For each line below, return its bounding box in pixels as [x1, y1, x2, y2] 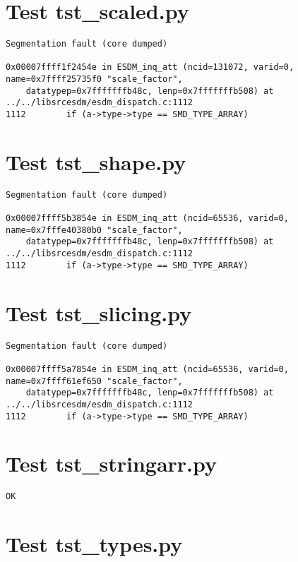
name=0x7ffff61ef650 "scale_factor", [6, 376, 183, 386]
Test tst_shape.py [6, 147, 186, 176]
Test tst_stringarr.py [6, 449, 217, 478]
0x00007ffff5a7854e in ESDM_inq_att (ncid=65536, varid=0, [6, 364, 289, 374]
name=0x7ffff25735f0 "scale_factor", [6, 74, 183, 85]
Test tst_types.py [6, 530, 183, 558]
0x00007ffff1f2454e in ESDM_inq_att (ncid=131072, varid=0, [6, 62, 294, 73]
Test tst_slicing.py [6, 298, 192, 327]
